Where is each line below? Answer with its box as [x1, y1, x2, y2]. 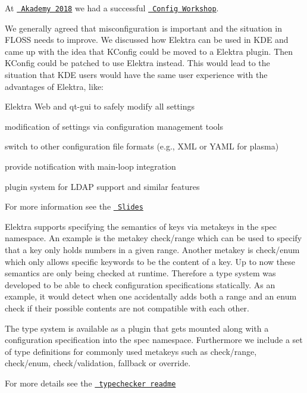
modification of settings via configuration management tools [5, 120, 224, 132]
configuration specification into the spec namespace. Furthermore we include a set [5, 333, 303, 346]
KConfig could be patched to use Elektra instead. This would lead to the [5, 57, 270, 69]
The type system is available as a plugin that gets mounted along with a [5, 322, 269, 334]
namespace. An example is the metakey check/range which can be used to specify [5, 232, 302, 244]
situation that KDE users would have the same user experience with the [5, 68, 268, 81]
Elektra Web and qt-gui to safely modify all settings [5, 100, 195, 113]
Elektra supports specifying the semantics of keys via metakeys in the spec [5, 220, 277, 232]
